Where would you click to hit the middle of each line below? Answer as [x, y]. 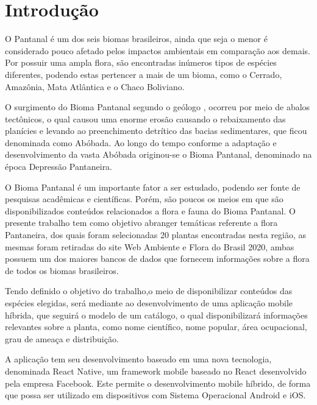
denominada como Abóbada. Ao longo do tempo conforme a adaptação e [141, 142]
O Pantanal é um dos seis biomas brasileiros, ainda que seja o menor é [136, 39]
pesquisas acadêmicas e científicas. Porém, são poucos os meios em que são [144, 199]
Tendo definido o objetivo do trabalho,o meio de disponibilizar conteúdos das [149, 291]
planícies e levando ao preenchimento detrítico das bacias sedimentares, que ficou [156, 131]
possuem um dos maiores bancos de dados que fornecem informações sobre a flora [157, 259]
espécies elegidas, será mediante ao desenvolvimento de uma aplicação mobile [149, 303]
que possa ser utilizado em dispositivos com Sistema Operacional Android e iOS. [155, 395]
